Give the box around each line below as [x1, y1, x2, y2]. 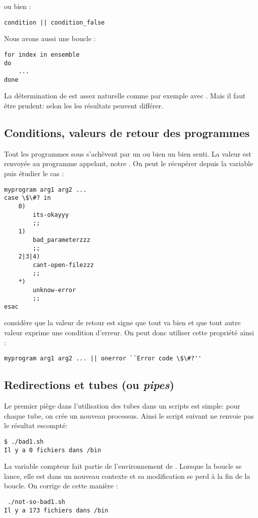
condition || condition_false [4, 19, 105, 26]
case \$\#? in [4, 194, 51, 202]
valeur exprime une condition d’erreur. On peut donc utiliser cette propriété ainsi [4, 327, 254, 338]
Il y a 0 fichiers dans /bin [4, 446, 101, 454]
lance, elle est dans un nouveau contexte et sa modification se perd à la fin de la [4, 470, 250, 481]
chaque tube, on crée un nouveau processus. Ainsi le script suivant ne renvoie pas [4, 410, 254, 421]
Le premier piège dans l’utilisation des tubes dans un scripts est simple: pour [4, 401, 240, 411]
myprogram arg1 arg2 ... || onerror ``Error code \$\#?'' [4, 355, 202, 362]
